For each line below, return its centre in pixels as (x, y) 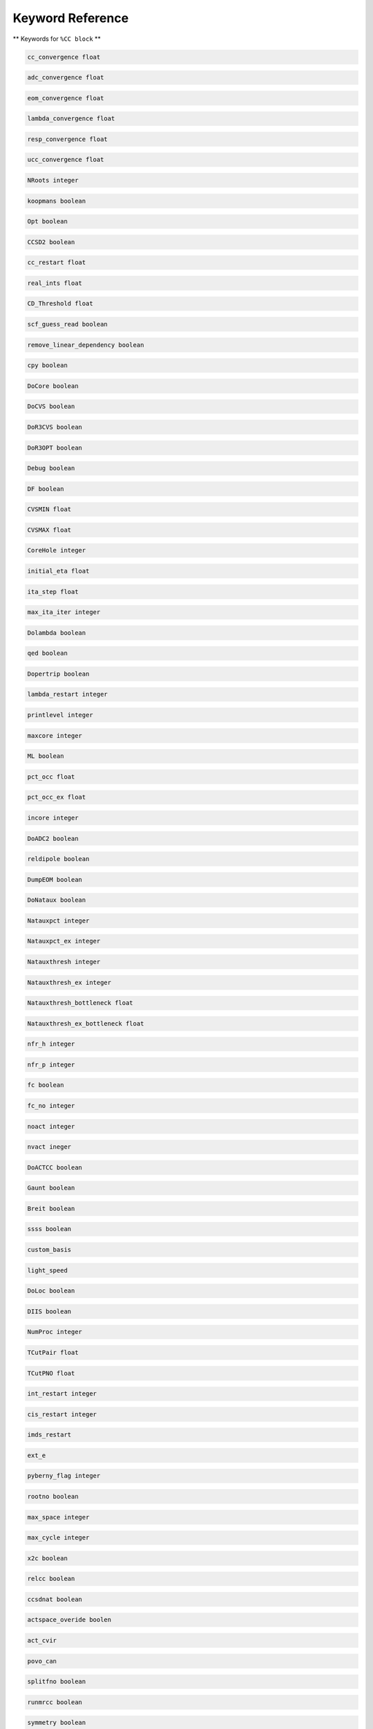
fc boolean (46, 1085)
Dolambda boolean (57, 632)
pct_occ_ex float (57, 797)
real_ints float (55, 283)
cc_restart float (57, 262)
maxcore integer (55, 736)
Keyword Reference (71, 18)
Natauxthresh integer (64, 962)
